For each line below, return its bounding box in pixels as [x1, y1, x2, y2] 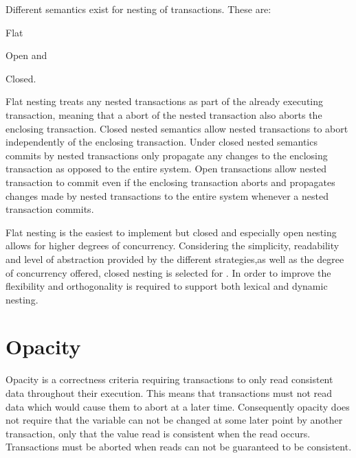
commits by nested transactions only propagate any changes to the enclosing [5, 148, 328, 162]
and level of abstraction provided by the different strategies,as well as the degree [5, 251, 344, 266]
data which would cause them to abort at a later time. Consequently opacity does [5, 399, 350, 413]
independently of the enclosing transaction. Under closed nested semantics [5, 135, 318, 149]
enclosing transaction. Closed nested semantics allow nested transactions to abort [5, 121, 348, 135]
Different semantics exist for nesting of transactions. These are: [5, 2, 271, 16]
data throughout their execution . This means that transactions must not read [5, 386, 333, 400]
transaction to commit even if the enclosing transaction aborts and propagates [5, 174, 335, 189]
